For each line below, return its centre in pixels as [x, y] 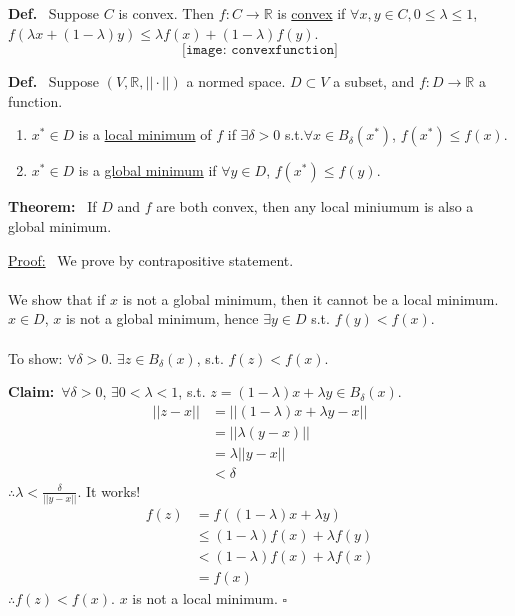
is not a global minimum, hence [162, 318]
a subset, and [374, 81]
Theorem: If [52, 206]
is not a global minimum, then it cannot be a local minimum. [310, 298]
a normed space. [236, 81]
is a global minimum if [147, 170]
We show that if [57, 298]
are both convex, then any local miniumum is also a [315, 206]
